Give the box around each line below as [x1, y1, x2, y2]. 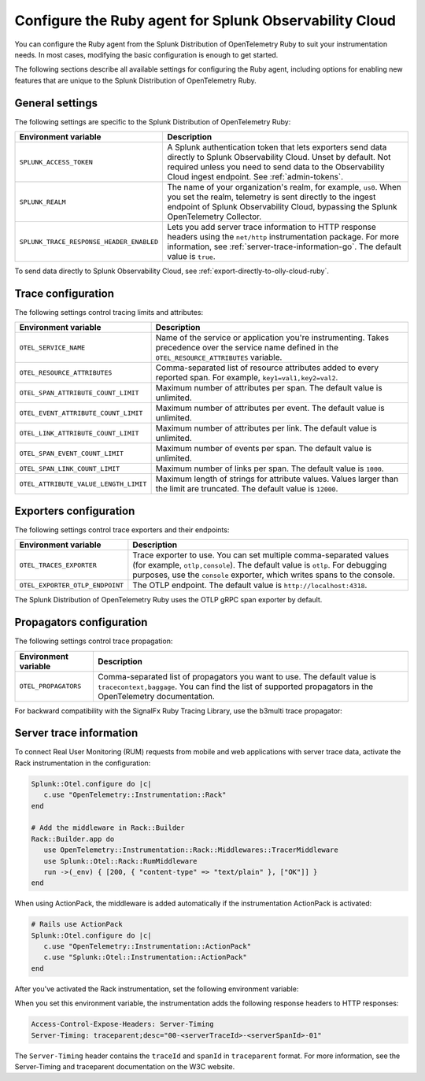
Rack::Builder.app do [31, 835, 115, 843]
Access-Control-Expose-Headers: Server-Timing [31, 1020, 214, 1029]
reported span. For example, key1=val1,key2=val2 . [155, 372, 338, 383]
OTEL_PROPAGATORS [19, 682, 82, 690]
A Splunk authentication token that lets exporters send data [166, 142, 387, 153]
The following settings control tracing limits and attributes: [14, 307, 204, 317]
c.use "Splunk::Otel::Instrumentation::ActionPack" [43, 953, 247, 962]
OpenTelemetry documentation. [97, 690, 216, 702]
